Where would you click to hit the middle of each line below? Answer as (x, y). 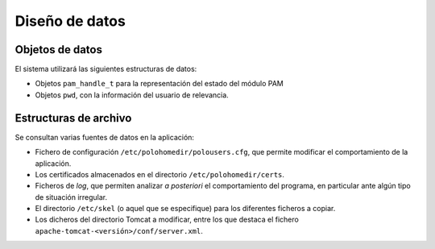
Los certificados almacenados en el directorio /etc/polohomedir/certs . (160, 174)
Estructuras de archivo (73, 118)
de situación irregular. (71, 197)
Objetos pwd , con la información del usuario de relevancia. (132, 95)
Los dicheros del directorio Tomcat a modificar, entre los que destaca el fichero (167, 220)
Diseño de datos (70, 21)
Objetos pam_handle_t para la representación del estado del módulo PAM (159, 84)
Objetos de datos (58, 50)
